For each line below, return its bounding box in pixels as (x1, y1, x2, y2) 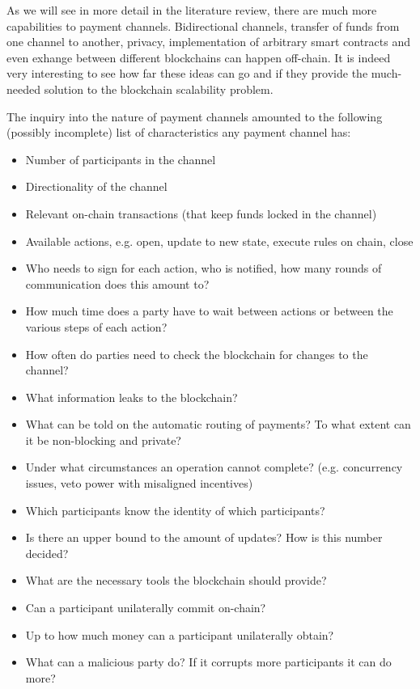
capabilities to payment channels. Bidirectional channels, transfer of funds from (6, 17, 400, 34)
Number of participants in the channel (25, 150, 216, 167)
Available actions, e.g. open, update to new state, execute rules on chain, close (25, 232, 414, 249)
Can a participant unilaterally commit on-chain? (25, 599, 266, 616)
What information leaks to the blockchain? (25, 388, 238, 405)
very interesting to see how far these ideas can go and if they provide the (6, 65, 368, 82)
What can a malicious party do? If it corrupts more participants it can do (25, 653, 392, 670)
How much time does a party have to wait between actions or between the (25, 302, 393, 319)
